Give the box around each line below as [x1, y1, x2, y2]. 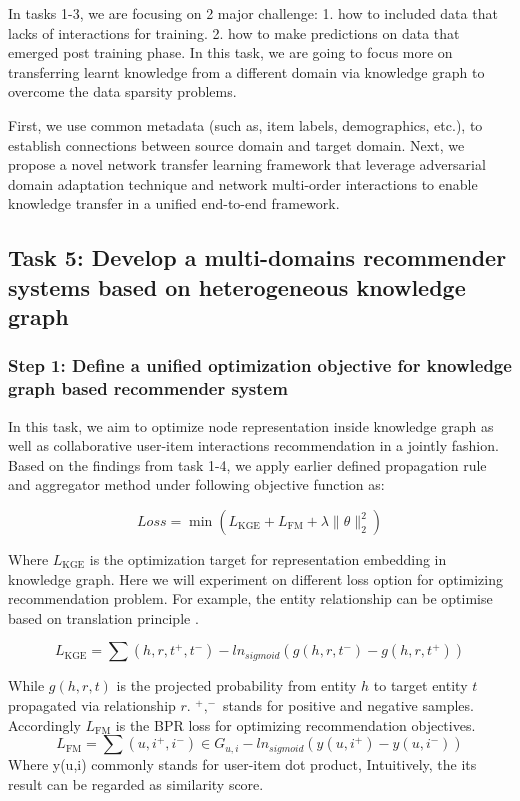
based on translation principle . [8, 607, 199, 628]
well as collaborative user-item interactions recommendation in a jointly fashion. [8, 435, 499, 456]
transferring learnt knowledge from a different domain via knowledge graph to [8, 61, 485, 82]
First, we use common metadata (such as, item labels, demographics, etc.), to [8, 114, 483, 135]
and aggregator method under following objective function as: [8, 474, 385, 495]
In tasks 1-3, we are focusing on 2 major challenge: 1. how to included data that [8, 3, 498, 23]
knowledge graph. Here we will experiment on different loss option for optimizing [8, 568, 504, 589]
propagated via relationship [8, 694, 176, 715]
